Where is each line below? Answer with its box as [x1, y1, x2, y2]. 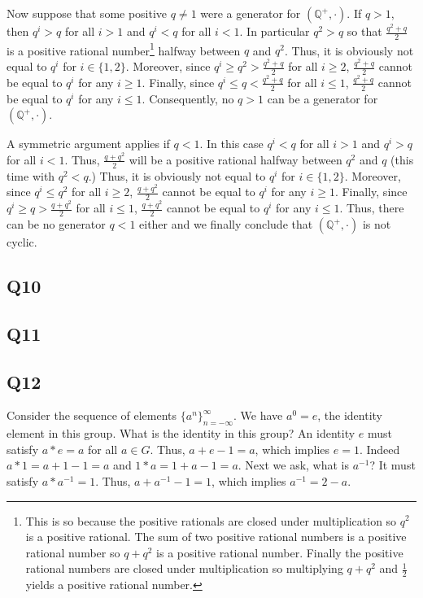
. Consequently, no [142, 89, 234, 107]
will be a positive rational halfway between [129, 151, 342, 168]
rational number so [25, 543, 120, 561]
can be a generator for [267, 89, 378, 107]
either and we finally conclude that [139, 216, 313, 232]
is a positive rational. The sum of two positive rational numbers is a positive [25, 528, 407, 545]
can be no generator [7, 216, 106, 232]
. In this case [199, 135, 264, 152]
